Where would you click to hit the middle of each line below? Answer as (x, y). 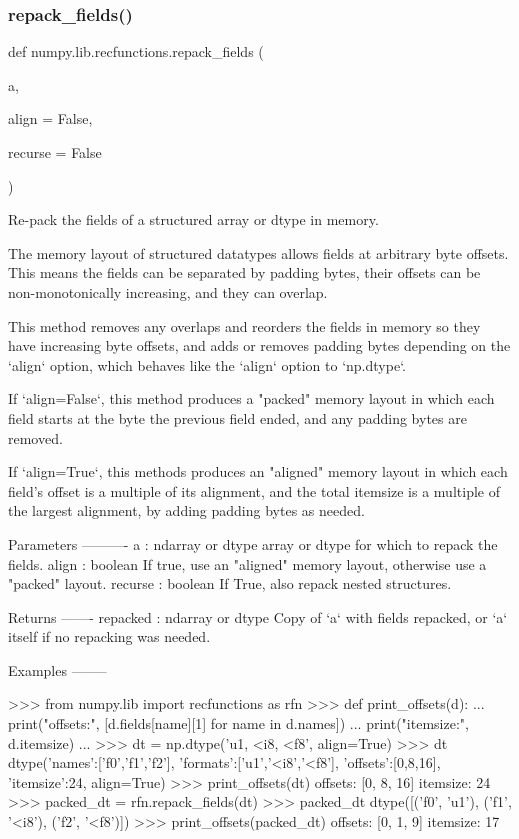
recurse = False (55, 152)
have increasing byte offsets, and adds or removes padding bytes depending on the (259, 345)
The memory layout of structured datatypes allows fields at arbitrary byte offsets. (258, 252)
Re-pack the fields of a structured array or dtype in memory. (193, 219)
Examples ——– (57, 669)
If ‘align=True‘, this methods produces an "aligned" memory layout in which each (258, 471)
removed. (35, 437)
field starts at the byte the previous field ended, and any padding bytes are (237, 417)
